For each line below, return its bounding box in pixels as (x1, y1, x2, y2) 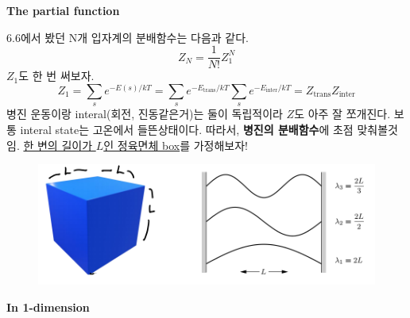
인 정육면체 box (103, 136, 180, 153)
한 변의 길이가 (23, 136, 93, 153)
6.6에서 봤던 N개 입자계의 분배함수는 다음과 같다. (6, 29, 249, 45)
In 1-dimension (6, 298, 90, 315)
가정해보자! (193, 136, 248, 153)
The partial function (6, 2, 120, 18)
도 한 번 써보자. (18, 67, 95, 84)
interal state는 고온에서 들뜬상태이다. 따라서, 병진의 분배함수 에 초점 (20, 121, 354, 137)
